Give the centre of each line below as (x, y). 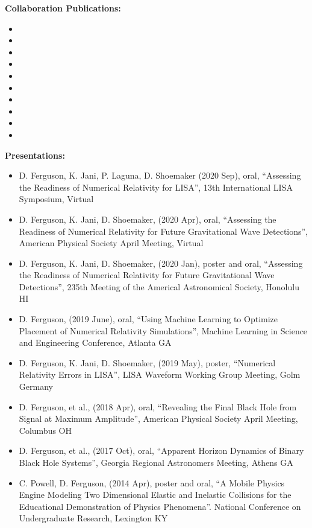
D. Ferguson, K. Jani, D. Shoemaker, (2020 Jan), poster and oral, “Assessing (161, 263)
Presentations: (35, 155)
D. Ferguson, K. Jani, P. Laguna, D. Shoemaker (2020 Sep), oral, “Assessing (160, 175)
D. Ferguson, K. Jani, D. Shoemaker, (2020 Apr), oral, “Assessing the (148, 219)
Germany (36, 386)
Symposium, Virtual (56, 199)
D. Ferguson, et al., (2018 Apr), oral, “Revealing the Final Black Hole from (158, 406)
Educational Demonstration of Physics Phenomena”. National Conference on (160, 506)
